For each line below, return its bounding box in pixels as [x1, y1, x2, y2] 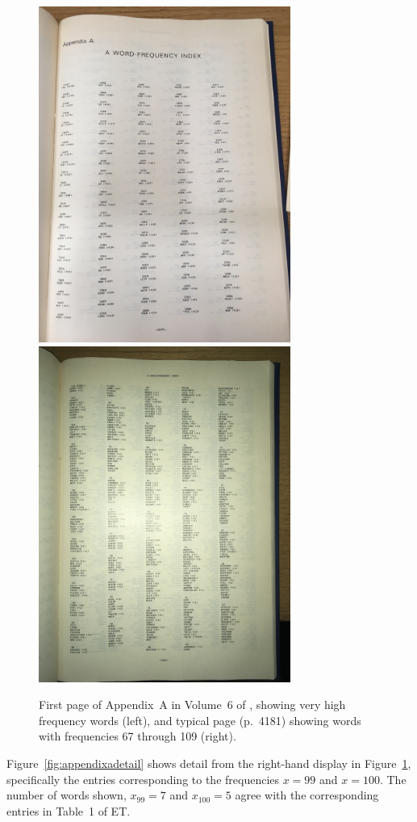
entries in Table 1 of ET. [6, 802, 131, 819]
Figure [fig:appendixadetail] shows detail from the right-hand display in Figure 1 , [6, 754, 411, 771]
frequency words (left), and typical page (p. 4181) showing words [39, 711, 361, 728]
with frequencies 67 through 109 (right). [39, 728, 236, 744]
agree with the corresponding [235, 786, 379, 803]
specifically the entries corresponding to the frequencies [6, 770, 280, 787]
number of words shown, [6, 786, 127, 803]
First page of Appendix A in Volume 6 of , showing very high [39, 696, 346, 713]
